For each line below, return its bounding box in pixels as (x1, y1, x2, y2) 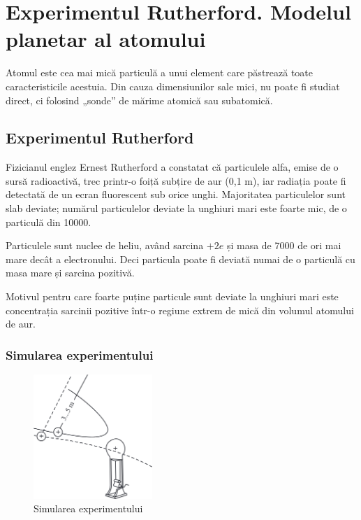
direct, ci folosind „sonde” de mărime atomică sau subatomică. (6, 92, 273, 107)
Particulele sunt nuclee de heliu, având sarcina (6, 238, 204, 253)
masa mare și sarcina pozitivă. (6, 265, 135, 280)
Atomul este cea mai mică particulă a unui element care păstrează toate (6, 65, 314, 80)
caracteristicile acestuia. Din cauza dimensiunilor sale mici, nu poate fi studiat (6, 78, 340, 93)
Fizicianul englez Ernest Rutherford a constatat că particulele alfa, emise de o (6, 160, 339, 174)
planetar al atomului (6, 24, 206, 53)
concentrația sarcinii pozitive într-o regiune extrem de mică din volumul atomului (6, 302, 354, 317)
